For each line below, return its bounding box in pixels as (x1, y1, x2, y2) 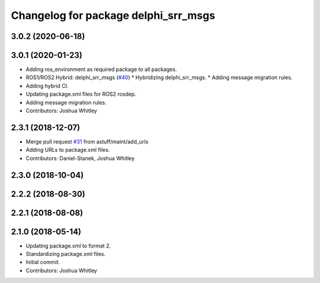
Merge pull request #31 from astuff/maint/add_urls (25, 138, 149, 145)
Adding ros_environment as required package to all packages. (25, 66, 177, 73)
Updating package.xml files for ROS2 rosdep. (25, 90, 136, 97)
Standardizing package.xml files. (25, 251, 106, 258)
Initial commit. (25, 259, 60, 266)
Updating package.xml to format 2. (25, 242, 111, 249)
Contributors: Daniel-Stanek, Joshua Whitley (25, 154, 135, 162)
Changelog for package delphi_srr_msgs (11, 9, 216, 22)
